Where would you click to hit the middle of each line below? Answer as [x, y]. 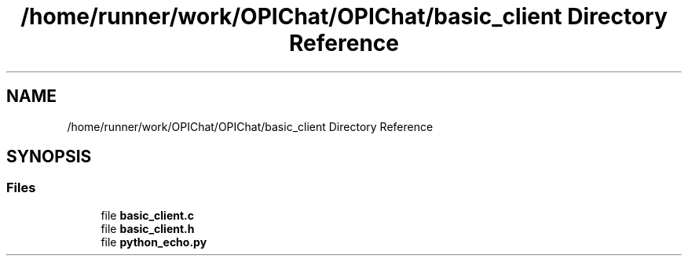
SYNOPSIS [49, 157]
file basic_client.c [148, 215]
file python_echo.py [154, 242]
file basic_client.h [148, 228]
